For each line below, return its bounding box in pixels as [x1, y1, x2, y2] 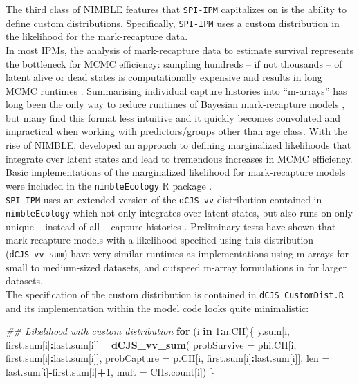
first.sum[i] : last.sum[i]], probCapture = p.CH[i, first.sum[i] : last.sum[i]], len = [6, 351, 330, 365]
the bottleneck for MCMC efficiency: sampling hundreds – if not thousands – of [6, 56, 342, 71]
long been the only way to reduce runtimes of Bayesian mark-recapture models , [6, 97, 345, 111]
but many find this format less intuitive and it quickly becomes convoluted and [6, 110, 341, 125]
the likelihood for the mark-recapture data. [6, 29, 188, 44]
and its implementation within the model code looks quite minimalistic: [6, 300, 309, 315]
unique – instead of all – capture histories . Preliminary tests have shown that [6, 219, 336, 233]
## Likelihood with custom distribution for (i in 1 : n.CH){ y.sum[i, [6, 324, 290, 338]
